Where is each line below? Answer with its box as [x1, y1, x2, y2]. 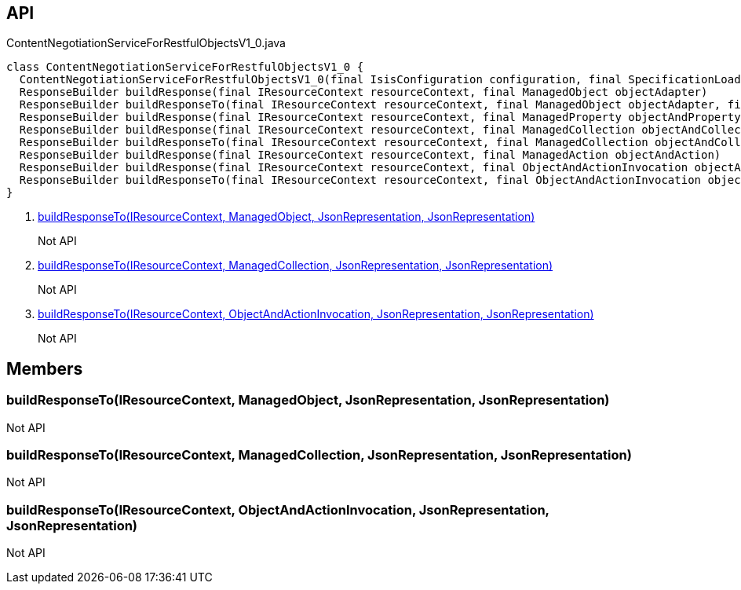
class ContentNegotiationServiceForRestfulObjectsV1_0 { [6, 60, 364, 74]
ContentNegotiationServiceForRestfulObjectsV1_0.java [6, 36, 286, 50]
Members [6, 358, 83, 379]
